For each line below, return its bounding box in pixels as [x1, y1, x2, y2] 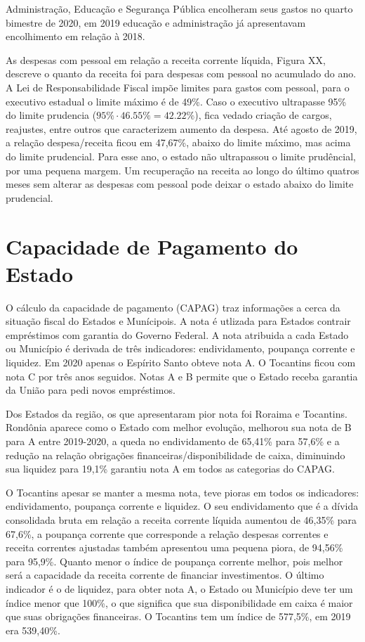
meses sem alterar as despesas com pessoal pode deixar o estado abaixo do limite [6, 176, 354, 191]
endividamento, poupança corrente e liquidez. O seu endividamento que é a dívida [6, 499, 359, 513]
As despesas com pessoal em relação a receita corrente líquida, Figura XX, [6, 52, 326, 67]
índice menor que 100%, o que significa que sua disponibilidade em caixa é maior [6, 595, 353, 610]
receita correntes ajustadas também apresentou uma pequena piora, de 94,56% [6, 540, 343, 555]
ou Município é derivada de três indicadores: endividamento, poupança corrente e [6, 341, 355, 356]
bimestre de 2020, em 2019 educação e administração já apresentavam [6, 15, 306, 30]
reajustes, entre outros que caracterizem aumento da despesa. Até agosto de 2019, [6, 121, 357, 136]
